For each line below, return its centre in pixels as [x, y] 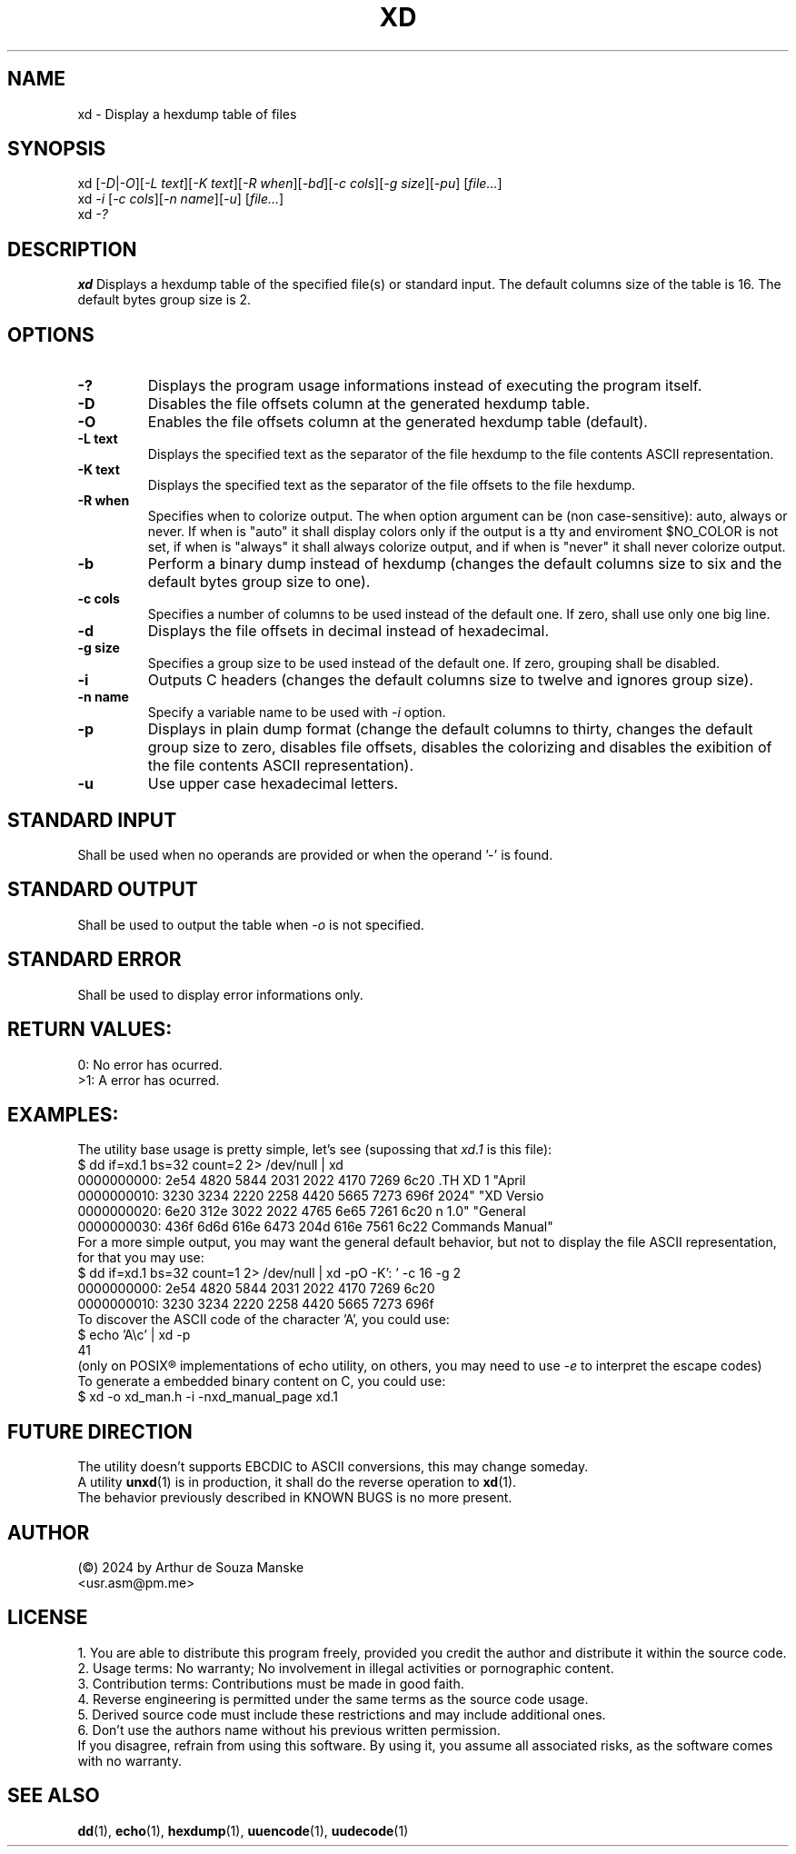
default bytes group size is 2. [164, 300]
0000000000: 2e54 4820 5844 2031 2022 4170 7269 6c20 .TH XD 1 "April [302, 1181]
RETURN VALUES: [90, 1030]
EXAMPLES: [63, 1114]
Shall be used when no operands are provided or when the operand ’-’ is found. [315, 854]
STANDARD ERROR [95, 960]
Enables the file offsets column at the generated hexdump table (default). [398, 422]
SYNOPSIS [57, 149]
